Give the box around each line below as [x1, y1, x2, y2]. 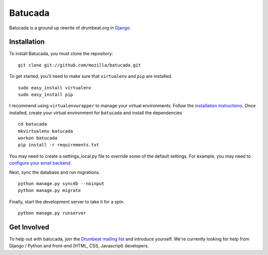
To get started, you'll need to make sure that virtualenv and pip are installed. [9, 73, 173, 79]
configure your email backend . [9, 160, 72, 166]
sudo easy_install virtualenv [18, 85, 92, 90]
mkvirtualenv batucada [18, 128, 73, 134]
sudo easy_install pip [18, 92, 73, 98]
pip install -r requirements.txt [18, 142, 99, 148]
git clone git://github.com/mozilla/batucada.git [18, 62, 141, 68]
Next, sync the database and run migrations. [9, 169, 100, 175]
